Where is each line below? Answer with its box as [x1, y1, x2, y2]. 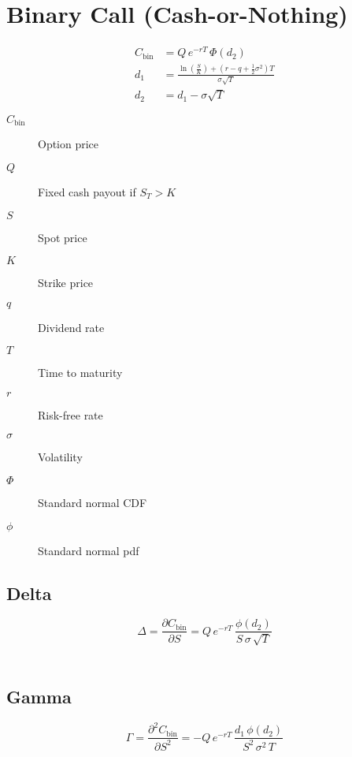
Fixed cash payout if [38, 183, 136, 200]
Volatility [38, 449, 83, 465]
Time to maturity [38, 364, 123, 381]
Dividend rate [38, 319, 105, 335]
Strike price [38, 274, 94, 291]
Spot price [38, 229, 87, 245]
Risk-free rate [38, 406, 103, 423]
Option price [38, 136, 99, 152]
